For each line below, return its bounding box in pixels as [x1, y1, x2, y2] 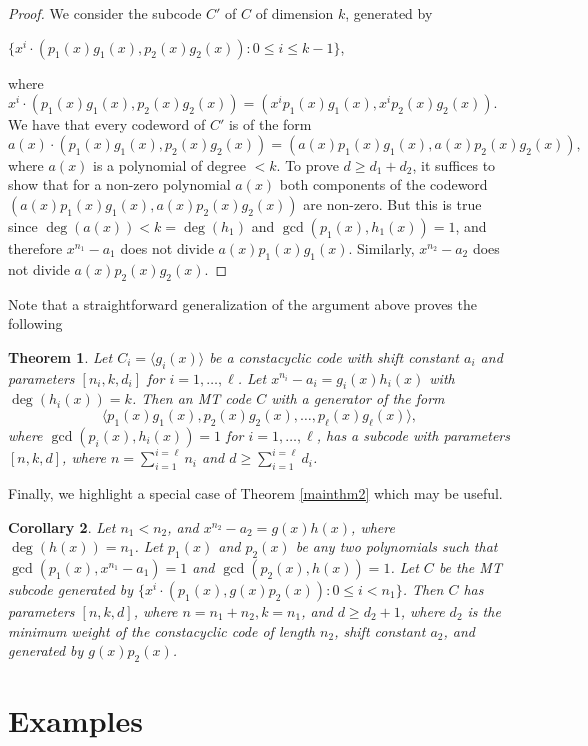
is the [467, 601, 501, 622]
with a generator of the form [271, 388, 445, 409]
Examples [8, 700, 143, 741]
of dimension [255, 3, 334, 23]
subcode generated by [8, 579, 134, 600]
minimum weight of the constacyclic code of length [8, 620, 316, 641]
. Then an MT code [131, 388, 252, 409]
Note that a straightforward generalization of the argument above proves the [8, 293, 477, 314]
